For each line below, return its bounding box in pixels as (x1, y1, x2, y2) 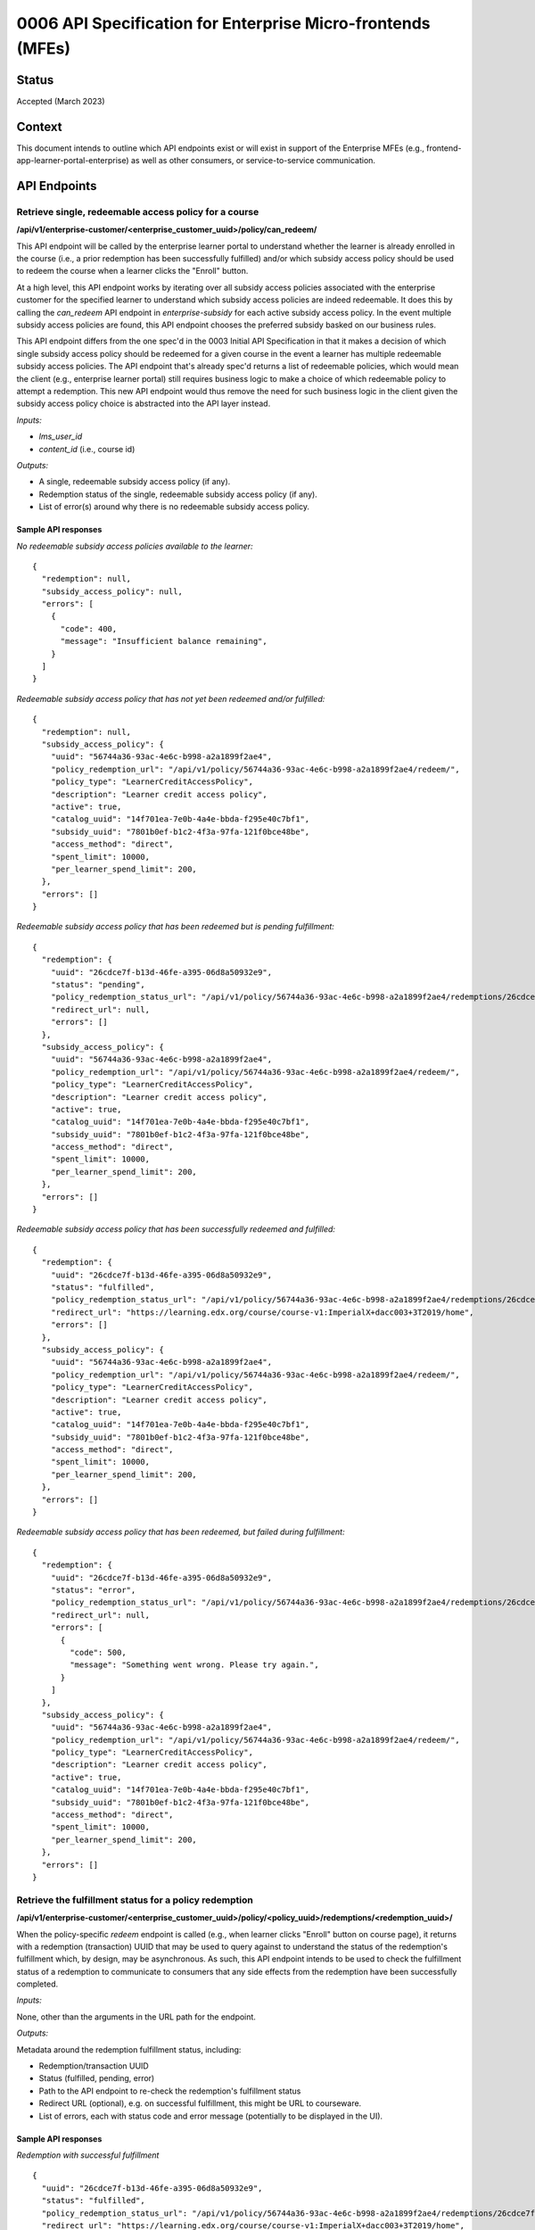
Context (16, 119, 62, 134)
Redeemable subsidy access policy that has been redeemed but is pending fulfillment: (16, 921, 334, 932)
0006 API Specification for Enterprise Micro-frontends (16, 13, 431, 33)
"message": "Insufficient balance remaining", (60, 636, 267, 647)
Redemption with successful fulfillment (16, 2150, 160, 2160)
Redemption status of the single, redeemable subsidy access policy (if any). (38, 489, 318, 500)
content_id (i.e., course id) (38, 443, 136, 454)
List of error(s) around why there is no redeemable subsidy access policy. (38, 501, 310, 512)
